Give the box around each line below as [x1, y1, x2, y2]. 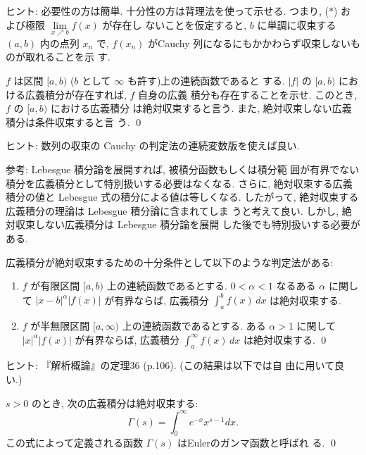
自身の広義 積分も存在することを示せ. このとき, [138, 87, 358, 101]
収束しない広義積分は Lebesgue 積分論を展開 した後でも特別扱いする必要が [15, 217, 360, 232]
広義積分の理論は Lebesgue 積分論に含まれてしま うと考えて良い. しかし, [6, 203, 339, 218]
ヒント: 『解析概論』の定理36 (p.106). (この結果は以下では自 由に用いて [6, 358, 335, 373]
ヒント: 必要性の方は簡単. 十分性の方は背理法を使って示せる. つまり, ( [6, 4, 329, 18]
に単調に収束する [257, 17, 336, 32]
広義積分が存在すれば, [25, 87, 127, 101]
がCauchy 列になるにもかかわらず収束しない [148, 35, 351, 50]
